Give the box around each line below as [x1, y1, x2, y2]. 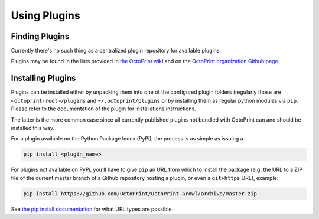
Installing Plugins [11, 73, 76, 83]
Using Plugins [11, 9, 81, 22]
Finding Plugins [11, 31, 70, 41]
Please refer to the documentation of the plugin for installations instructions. [11, 105, 196, 112]
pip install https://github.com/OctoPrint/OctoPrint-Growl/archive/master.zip [23, 190, 257, 197]
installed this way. [11, 124, 54, 131]
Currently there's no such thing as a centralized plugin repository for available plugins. [11, 47, 222, 54]
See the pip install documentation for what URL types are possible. [11, 205, 174, 213]
